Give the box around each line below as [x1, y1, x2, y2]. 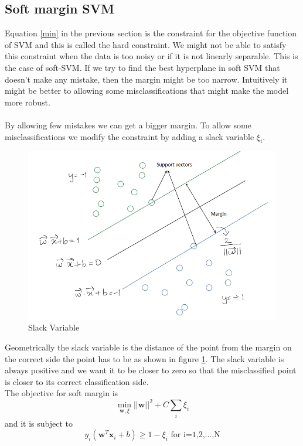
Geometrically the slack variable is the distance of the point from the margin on [5, 341, 292, 353]
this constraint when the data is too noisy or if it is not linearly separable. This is [5, 50, 298, 62]
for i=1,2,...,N [171, 431, 220, 440]
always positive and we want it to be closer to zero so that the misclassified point [5, 364, 297, 376]
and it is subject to [5, 417, 73, 429]
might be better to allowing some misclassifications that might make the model [5, 84, 289, 97]
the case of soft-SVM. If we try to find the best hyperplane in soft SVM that [5, 61, 280, 73]
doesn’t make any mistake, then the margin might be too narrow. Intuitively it [5, 73, 288, 85]
